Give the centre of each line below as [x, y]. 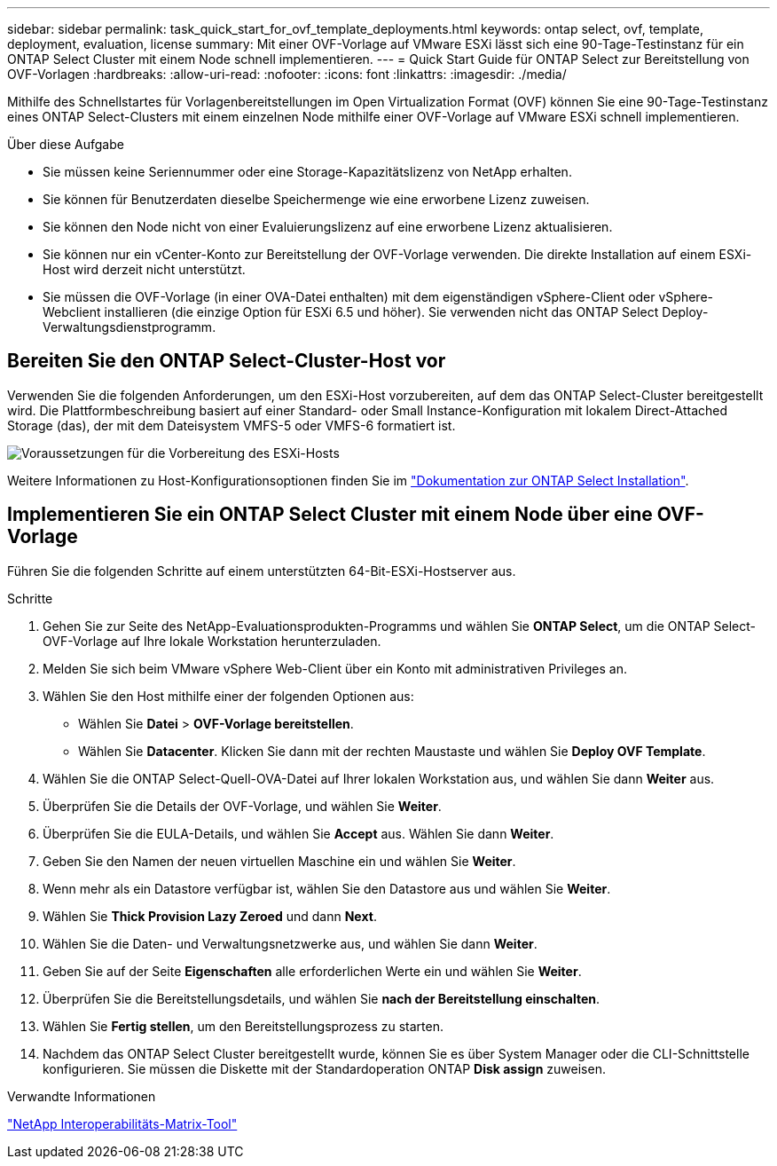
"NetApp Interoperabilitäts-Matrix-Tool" [122, 1123]
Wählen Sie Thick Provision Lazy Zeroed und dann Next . [210, 916]
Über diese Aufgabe [66, 144]
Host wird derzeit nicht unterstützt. [144, 269]
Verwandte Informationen [82, 1096]
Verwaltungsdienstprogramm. [129, 327]
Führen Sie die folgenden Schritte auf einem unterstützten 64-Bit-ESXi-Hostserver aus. [262, 571]
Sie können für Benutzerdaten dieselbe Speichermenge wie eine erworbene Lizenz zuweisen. [316, 199]
